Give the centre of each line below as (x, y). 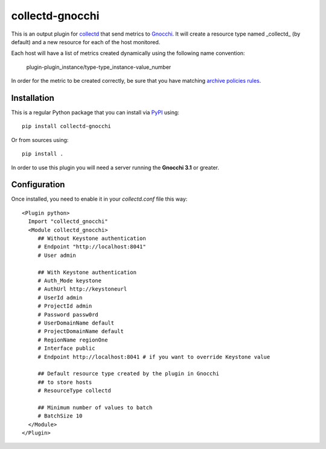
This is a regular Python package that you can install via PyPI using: (95, 112)
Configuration (38, 185)
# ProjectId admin (65, 306)
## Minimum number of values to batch (95, 407)
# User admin (57, 255)
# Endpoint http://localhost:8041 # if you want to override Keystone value (154, 357)
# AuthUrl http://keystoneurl (82, 289)
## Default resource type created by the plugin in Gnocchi (129, 374)
